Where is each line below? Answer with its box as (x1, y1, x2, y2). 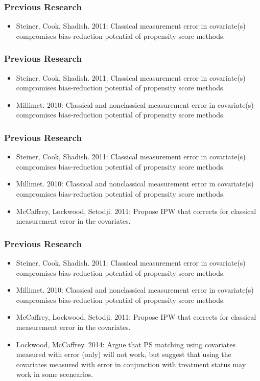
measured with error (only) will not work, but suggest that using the (16, 349, 231, 360)
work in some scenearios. (16, 369, 93, 379)
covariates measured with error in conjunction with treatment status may (16, 359, 246, 369)
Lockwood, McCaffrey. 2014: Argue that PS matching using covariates (16, 339, 236, 349)
